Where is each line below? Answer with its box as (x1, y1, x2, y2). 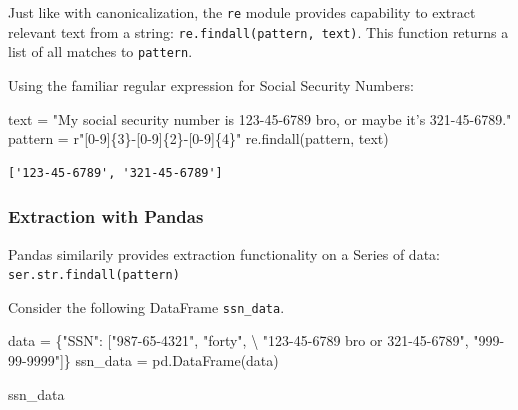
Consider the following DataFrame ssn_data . (8, 296, 285, 317)
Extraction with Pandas (8, 204, 204, 229)
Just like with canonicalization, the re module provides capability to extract (8, 2, 476, 22)
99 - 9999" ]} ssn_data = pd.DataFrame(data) (8, 350, 279, 371)
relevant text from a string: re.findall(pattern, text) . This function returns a (8, 21, 509, 42)
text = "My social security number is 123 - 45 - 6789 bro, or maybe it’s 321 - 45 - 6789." (8, 108, 512, 129)
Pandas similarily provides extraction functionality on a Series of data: (8, 243, 440, 264)
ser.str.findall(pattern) (8, 268, 180, 283)
